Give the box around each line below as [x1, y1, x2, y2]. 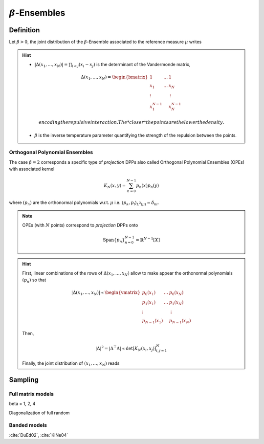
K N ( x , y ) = [103, 183, 126, 190]
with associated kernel [9, 166, 55, 172]
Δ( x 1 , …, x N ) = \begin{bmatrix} [81, 74, 148, 81]
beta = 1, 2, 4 [9, 401, 36, 407]
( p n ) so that [22, 277, 46, 284]
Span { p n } [103, 237, 125, 244]
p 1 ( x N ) [169, 300, 184, 306]
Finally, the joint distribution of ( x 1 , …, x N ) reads [22, 360, 120, 367]
